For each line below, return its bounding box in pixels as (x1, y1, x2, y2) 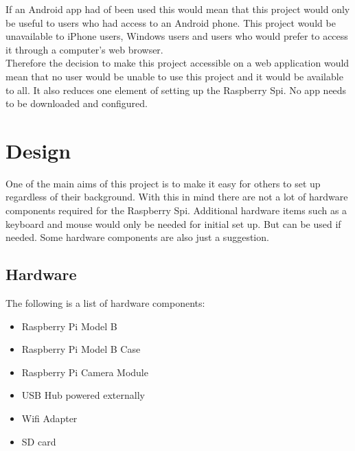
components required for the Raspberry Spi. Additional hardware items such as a (5, 203, 347, 218)
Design (5, 136, 71, 164)
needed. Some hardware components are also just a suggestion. (5, 230, 269, 244)
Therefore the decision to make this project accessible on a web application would (5, 56, 350, 70)
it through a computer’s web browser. (5, 42, 163, 56)
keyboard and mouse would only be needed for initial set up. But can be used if (5, 216, 341, 231)
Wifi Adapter (21, 411, 78, 426)
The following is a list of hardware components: (5, 296, 205, 310)
